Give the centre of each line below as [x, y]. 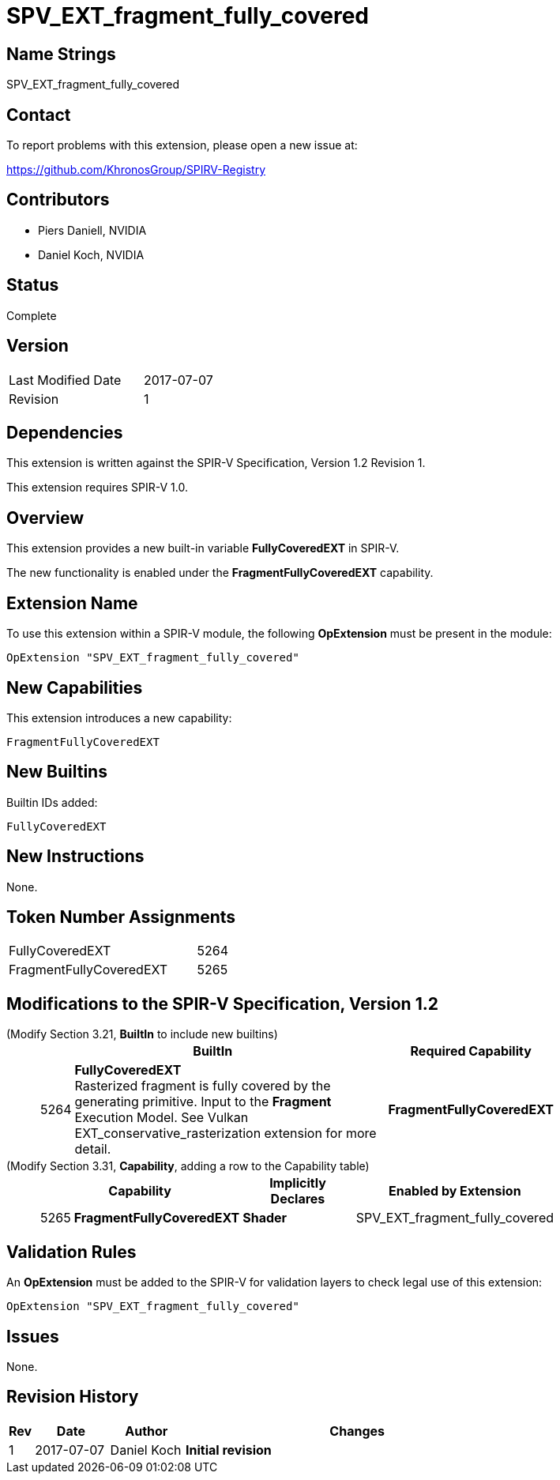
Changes [357, 1431]
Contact [39, 115]
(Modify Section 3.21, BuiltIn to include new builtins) [142, 1034]
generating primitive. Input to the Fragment [203, 1102]
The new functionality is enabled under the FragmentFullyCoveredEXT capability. [220, 573]
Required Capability [471, 1051]
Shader [265, 1218]
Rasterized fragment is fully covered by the [203, 1086]
